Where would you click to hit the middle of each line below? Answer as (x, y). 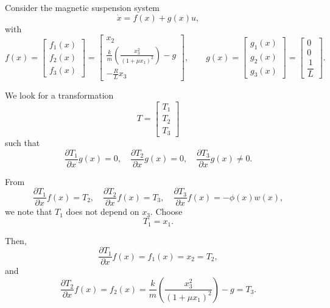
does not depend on (103, 212)
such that (23, 143)
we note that (29, 212)
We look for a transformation (59, 95)
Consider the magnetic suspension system (82, 7)
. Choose (166, 212)
